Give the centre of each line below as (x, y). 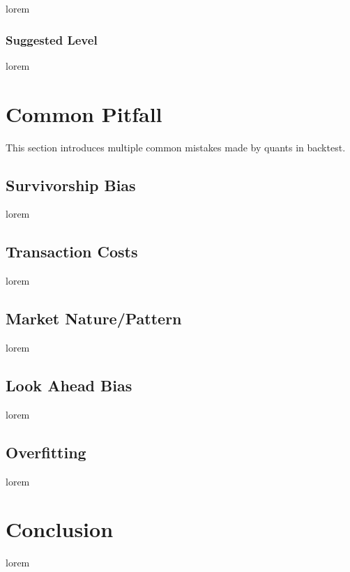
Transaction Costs (72, 251)
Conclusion (60, 529)
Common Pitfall (84, 113)
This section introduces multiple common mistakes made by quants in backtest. (176, 147)
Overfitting (46, 452)
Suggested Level (52, 39)
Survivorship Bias (71, 185)
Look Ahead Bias (69, 385)
